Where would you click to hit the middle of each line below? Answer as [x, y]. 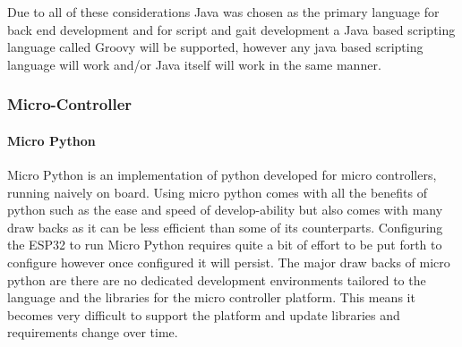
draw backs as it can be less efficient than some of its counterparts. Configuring [225, 227]
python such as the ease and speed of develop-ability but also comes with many [225, 210]
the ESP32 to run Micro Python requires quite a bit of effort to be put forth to [225, 245]
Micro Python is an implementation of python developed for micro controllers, [222, 175]
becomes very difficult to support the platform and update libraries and [204, 314]
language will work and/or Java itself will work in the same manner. [194, 64]
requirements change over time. [93, 332]
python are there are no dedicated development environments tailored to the [217, 279]
